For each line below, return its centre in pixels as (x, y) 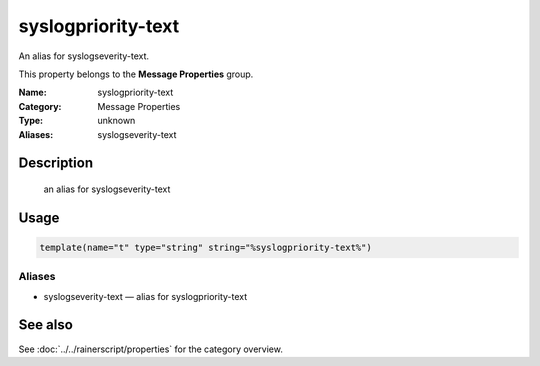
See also (46, 325)
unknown (116, 121)
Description (56, 163)
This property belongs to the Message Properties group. (136, 74)
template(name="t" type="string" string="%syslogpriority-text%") (205, 247)
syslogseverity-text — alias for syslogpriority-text (145, 296)
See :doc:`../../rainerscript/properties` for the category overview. (151, 349)
